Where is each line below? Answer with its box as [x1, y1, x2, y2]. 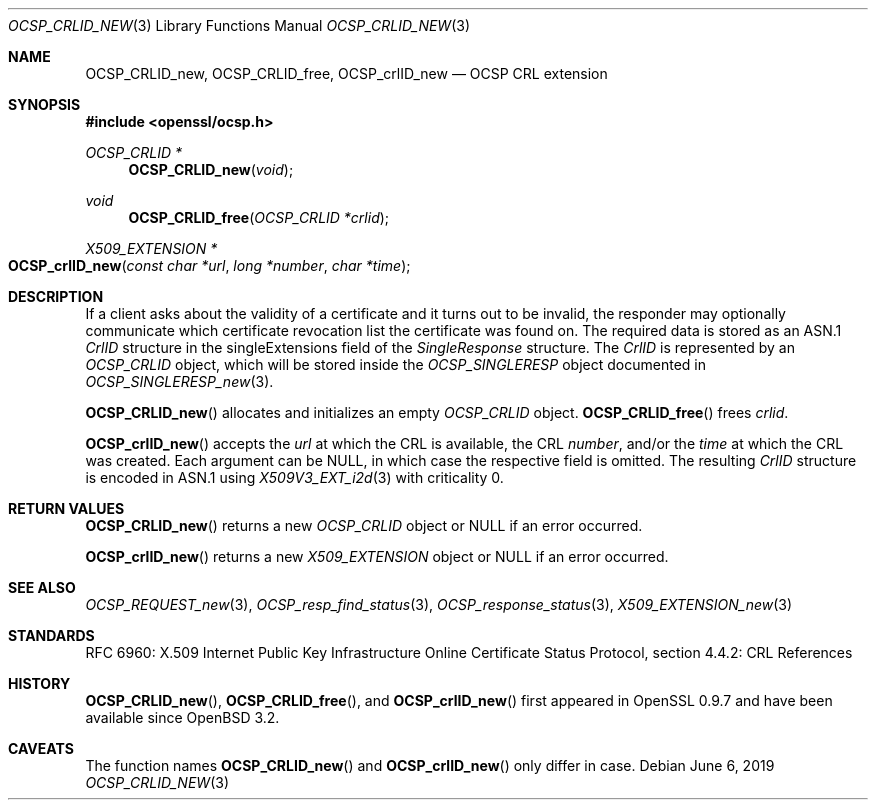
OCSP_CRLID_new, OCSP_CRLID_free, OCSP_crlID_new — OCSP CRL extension [85, 65, 608, 82]
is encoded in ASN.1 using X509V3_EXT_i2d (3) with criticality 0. [85, 469, 504, 486]
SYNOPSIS [8, 96, 81, 113]
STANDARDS [8, 627, 95, 644]
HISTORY [8, 675, 71, 692]
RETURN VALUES [8, 500, 125, 517]
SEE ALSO [8, 579, 76, 596]
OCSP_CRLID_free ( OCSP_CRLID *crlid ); [128, 209, 390, 226]
